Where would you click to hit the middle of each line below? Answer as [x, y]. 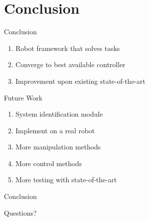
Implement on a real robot [55, 130]
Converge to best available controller [70, 64]
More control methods [49, 163]
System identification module [59, 114]
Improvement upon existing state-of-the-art [80, 81]
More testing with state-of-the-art [66, 180]
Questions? [20, 212]
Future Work [23, 97]
